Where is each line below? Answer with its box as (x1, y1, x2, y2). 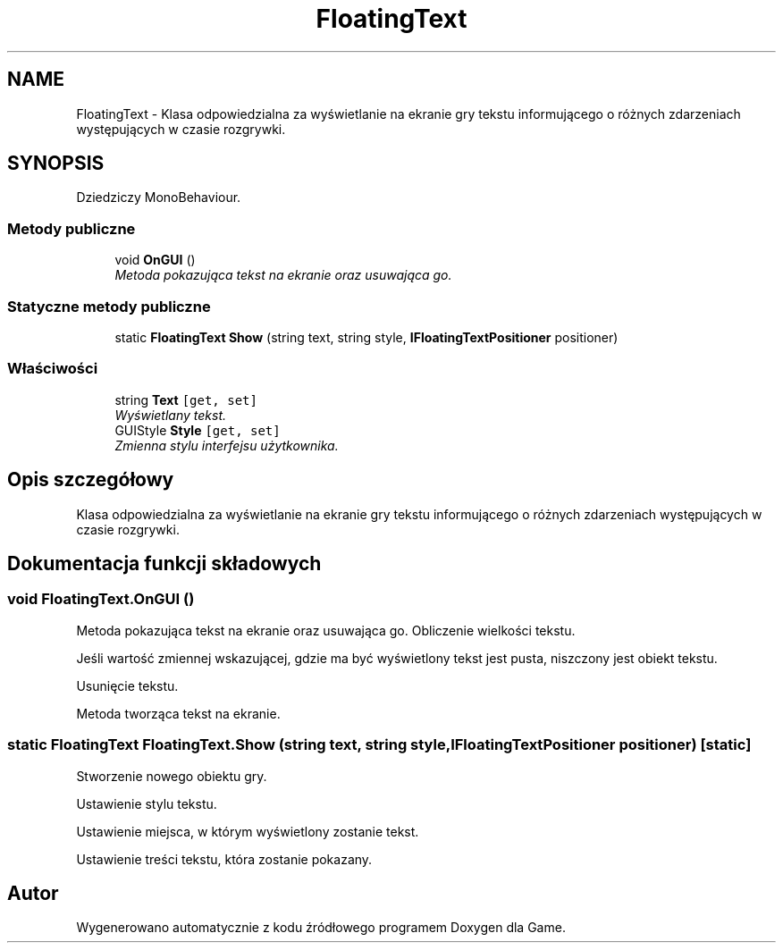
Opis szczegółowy (7, 468, 174, 492)
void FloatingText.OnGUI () (7, 590, 195, 609)
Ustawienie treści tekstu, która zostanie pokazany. (76, 851, 373, 867)
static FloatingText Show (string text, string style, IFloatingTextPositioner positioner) (114, 329, 619, 345)
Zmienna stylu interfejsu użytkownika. (114, 437, 339, 453)
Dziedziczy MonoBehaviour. (76, 189, 241, 206)
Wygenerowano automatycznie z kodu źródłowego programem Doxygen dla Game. (76, 920, 566, 936)
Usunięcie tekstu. (76, 677, 179, 694)
